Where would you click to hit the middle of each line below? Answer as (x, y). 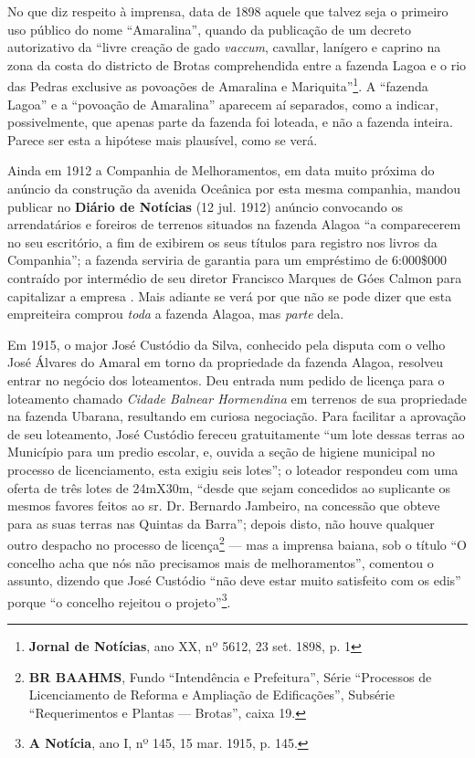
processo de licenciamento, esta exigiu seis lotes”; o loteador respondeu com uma (233, 469)
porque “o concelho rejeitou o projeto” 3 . (119, 600)
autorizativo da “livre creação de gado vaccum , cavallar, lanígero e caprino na (224, 47)
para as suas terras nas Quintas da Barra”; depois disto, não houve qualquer (221, 523)
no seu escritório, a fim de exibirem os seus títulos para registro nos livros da (222, 242)
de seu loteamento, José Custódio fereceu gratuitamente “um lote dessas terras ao (236, 433)
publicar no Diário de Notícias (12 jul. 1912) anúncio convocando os (206, 206)
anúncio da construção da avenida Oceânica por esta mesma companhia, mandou (234, 188)
